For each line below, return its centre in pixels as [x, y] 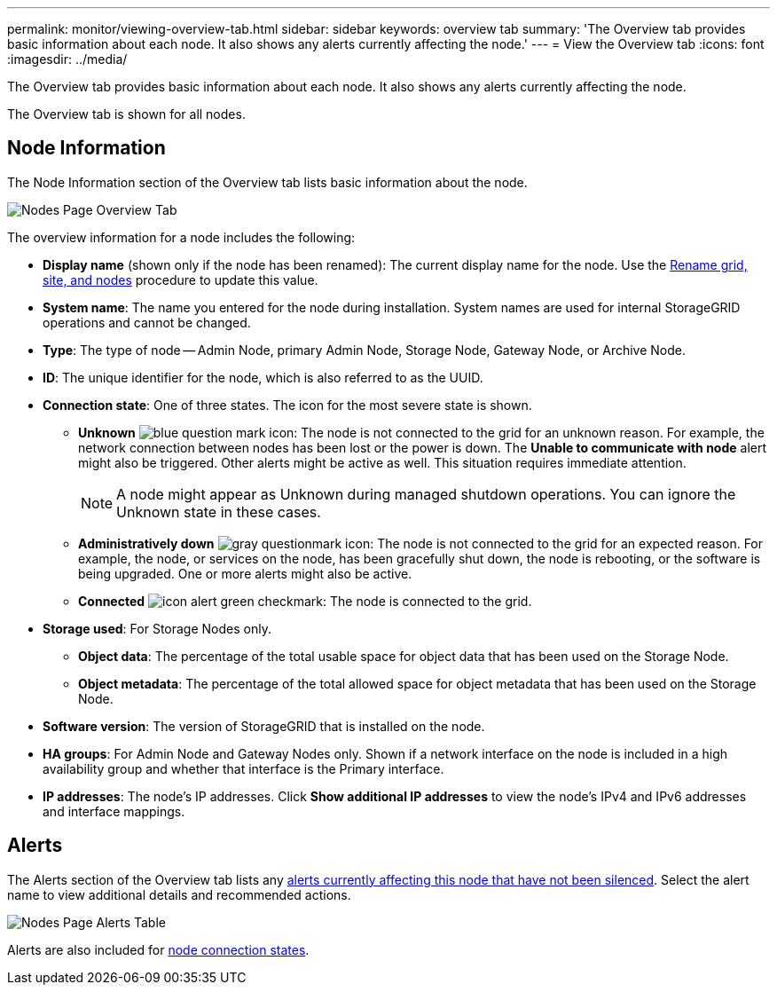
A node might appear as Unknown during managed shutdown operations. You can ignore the [426, 494]
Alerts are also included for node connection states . [158, 949]
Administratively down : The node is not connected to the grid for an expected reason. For [421, 543]
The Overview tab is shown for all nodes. [126, 114]
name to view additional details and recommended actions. [179, 894]
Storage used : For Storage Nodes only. [157, 628]
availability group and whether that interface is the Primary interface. [243, 768]
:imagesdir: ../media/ [67, 59]
